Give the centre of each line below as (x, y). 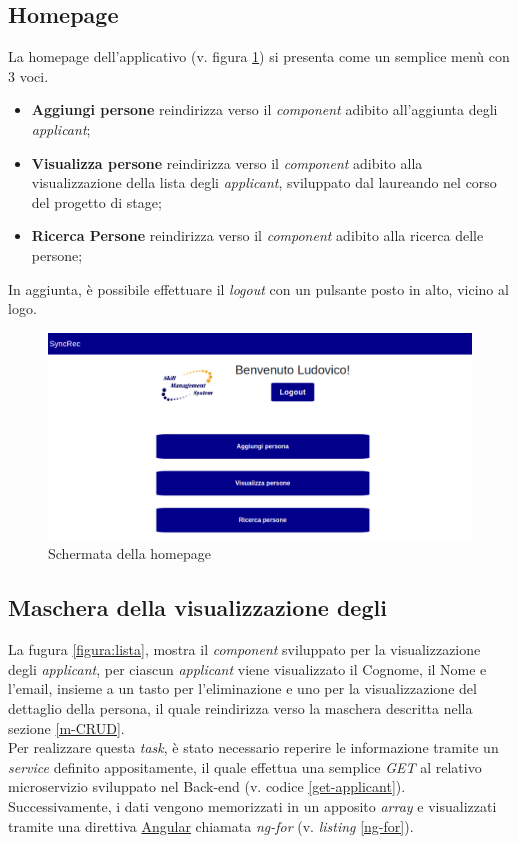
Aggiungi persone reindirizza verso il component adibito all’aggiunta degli (264, 109)
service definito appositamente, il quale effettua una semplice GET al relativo (245, 766)
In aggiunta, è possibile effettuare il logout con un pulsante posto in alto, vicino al (258, 288)
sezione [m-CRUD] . (66, 727)
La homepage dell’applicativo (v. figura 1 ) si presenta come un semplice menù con (259, 56)
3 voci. (28, 75)
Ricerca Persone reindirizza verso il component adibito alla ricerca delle (257, 235)
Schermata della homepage (129, 553)
